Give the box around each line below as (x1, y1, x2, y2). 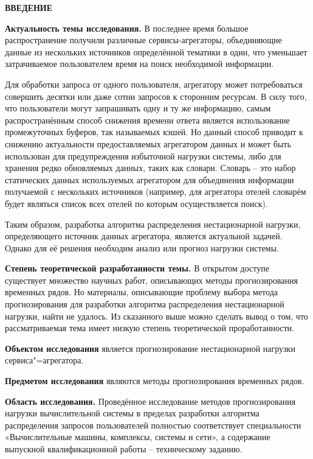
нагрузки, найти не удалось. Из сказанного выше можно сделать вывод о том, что (5, 309, 308, 322)
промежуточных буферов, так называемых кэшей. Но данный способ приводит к (5, 125, 303, 138)
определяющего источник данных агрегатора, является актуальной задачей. (5, 229, 283, 242)
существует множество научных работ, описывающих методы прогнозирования (5, 273, 298, 286)
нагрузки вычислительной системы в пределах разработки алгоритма (5, 407, 260, 419)
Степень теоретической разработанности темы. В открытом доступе (5, 262, 269, 275)
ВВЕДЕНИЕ (5, 1, 53, 13)
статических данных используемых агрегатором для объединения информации (5, 173, 294, 186)
